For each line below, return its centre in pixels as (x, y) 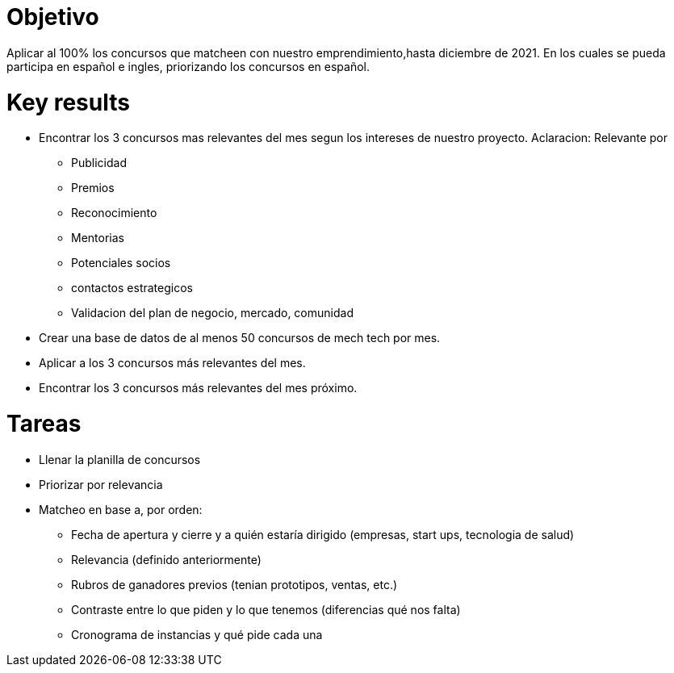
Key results (68, 102)
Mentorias (98, 238)
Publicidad (99, 163)
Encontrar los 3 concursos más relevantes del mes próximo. (198, 388)
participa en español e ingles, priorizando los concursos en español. (188, 66)
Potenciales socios (121, 263)
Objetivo (53, 17)
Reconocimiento (114, 213)
